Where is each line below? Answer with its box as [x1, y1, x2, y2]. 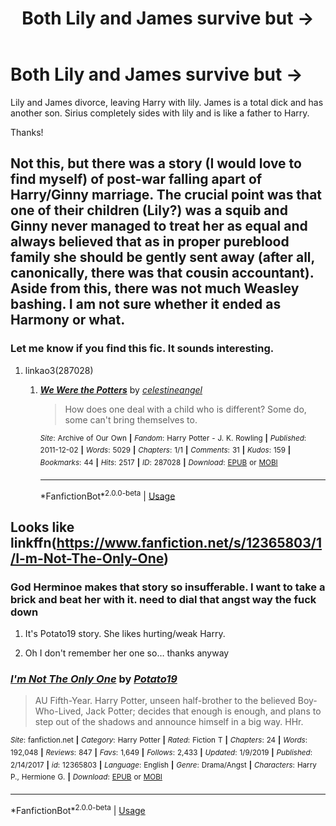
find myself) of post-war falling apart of [10, 171, 263, 188]
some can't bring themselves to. [64, 413, 198, 426]
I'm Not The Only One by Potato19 [10, 672, 178, 686]
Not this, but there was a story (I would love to [10, 155, 302, 172]
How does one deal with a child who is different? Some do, [64, 403, 307, 415]
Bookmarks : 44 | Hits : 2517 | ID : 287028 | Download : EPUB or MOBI [39, 457, 278, 467]
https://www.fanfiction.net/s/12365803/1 [56, 534, 323, 551]
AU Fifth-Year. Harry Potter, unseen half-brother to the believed [34, 695, 296, 707]
